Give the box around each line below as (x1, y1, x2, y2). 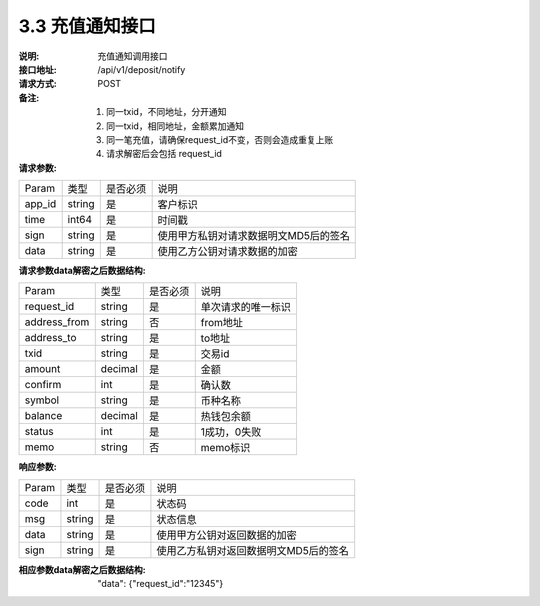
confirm (24, 378, 62, 392)
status (24, 425, 54, 439)
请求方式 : (18, 78, 57, 90)
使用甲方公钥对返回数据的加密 (156, 528, 297, 542)
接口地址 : (18, 63, 57, 75)
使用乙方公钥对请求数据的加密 (157, 245, 299, 259)
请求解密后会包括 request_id (106, 148, 222, 160)
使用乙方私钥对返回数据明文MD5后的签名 (156, 543, 349, 557)
